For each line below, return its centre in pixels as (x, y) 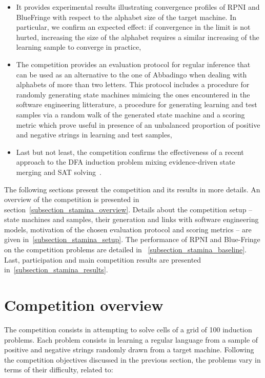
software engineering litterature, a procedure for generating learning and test (137, 104)
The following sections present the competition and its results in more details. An (132, 189)
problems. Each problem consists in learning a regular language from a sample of (131, 339)
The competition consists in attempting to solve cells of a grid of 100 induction (128, 329)
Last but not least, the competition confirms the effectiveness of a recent (130, 152)
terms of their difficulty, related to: (59, 370)
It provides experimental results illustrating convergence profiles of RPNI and (138, 7)
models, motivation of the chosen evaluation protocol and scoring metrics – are (128, 229)
